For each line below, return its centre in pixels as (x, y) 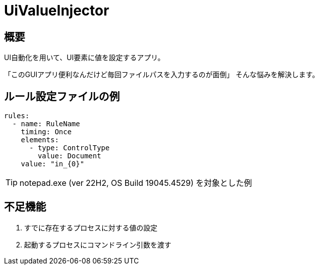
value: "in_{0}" (53, 164)
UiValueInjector (57, 11)
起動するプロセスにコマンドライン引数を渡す (98, 244)
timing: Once (46, 132)
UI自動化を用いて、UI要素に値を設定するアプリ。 (84, 58)
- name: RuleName (46, 124)
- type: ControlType (69, 148)
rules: (17, 116)
